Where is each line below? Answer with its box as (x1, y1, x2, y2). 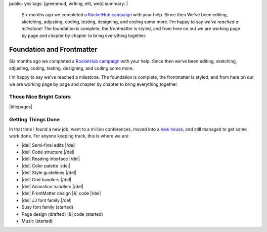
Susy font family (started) (21, 204, 74, 210)
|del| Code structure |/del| (21, 149, 75, 155)
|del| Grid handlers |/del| (21, 176, 72, 182)
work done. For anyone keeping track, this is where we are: (9, 133, 130, 139)
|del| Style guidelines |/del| (21, 170, 77, 176)
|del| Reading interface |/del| (21, 156, 80, 162)
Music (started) (21, 218, 53, 224)
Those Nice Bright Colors (9, 94, 71, 100)
